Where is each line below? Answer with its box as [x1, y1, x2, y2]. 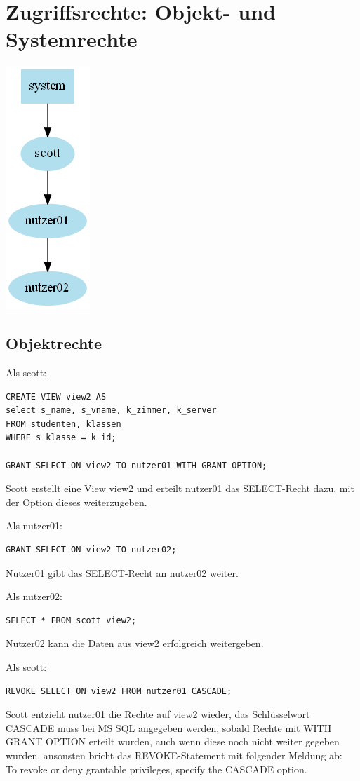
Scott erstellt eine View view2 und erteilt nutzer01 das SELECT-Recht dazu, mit [6, 481, 354, 496]
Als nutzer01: [6, 518, 63, 533]
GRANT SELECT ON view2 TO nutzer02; [6, 545, 177, 555]
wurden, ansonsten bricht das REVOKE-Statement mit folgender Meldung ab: [6, 747, 342, 762]
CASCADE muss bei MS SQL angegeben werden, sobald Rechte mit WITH [6, 720, 332, 735]
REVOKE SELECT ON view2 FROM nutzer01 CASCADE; [6, 686, 232, 696]
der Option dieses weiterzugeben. [6, 494, 147, 509]
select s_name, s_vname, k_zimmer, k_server [6, 405, 217, 416]
